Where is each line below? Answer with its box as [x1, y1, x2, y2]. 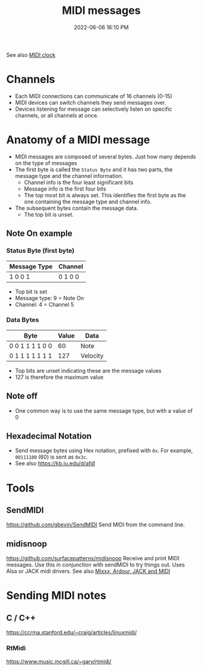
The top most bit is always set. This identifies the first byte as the [24, 191, 186, 198]
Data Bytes [6, 316, 39, 324]
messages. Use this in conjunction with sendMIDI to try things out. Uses [6, 561, 185, 569]
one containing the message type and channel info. [24, 198, 152, 205]
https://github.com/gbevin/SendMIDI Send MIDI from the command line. [6, 521, 185, 528]
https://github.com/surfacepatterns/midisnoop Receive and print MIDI [6, 555, 180, 562]
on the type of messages [14, 159, 77, 166]
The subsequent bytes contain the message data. [14, 204, 139, 212]
